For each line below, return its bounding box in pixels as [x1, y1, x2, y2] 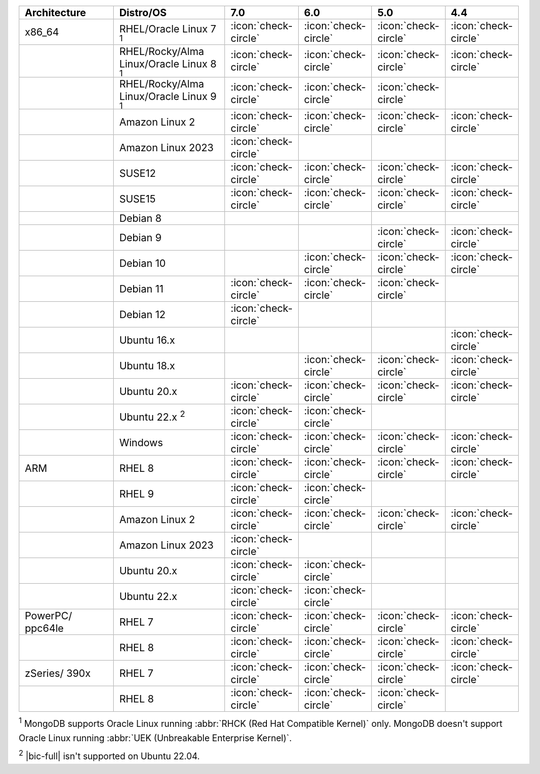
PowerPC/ [24, 609, 73, 623]
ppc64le [24, 621, 64, 635]
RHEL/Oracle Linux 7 [118, 21, 217, 35]
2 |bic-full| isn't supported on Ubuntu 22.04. [18, 748, 200, 762]
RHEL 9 [118, 487, 155, 501]
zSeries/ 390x [24, 666, 91, 680]
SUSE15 [118, 192, 156, 206]
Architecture [24, 6, 87, 19]
